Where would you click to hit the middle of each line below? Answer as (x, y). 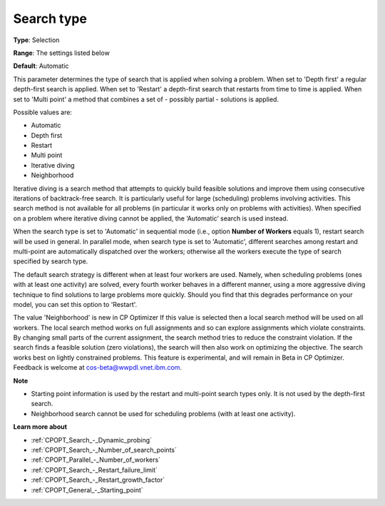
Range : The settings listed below (61, 53)
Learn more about (40, 427)
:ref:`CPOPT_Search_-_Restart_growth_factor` (98, 480)
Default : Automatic (41, 66)
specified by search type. (51, 261)
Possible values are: (43, 112)
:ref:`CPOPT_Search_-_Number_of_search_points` (104, 450)
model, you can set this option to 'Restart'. (75, 304)
